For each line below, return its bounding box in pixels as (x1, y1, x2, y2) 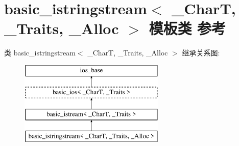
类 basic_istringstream (4, 47, 76, 58)
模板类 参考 (149, 18, 226, 39)
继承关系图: (182, 47, 220, 58)
